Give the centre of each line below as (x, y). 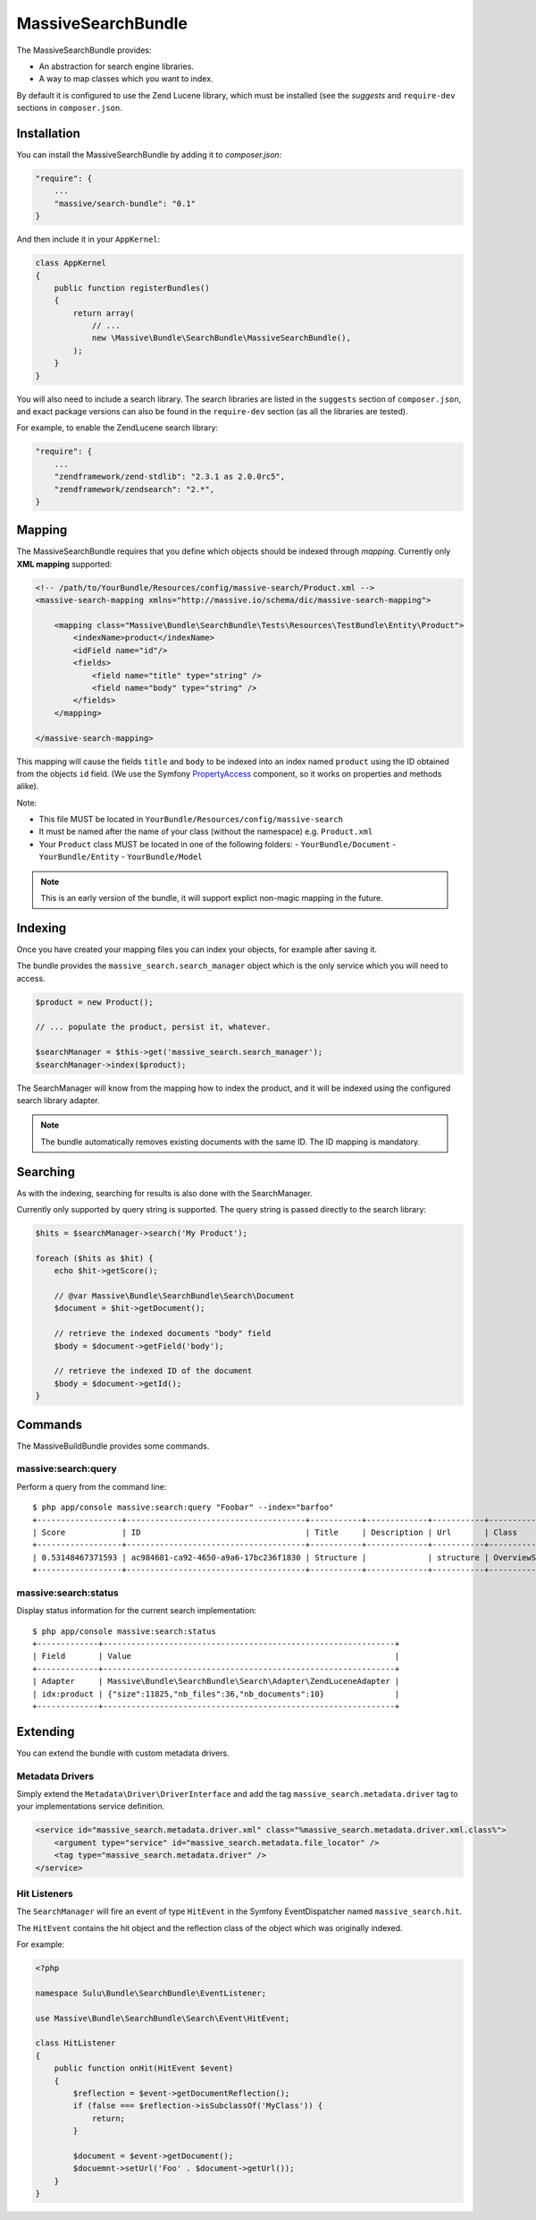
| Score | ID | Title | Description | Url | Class (275, 1532)
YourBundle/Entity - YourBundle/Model (121, 857)
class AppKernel (71, 263)
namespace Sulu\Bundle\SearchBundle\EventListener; (151, 1993)
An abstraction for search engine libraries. (116, 66)
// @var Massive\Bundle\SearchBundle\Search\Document (174, 1296)
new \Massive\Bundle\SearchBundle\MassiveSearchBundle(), (222, 338)
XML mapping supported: (64, 564)
